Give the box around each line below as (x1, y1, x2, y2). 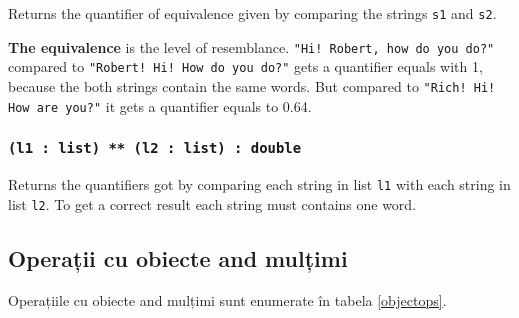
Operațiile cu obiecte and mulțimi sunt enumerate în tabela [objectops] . (8, 289, 447, 310)
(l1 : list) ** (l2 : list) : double (8, 140, 302, 157)
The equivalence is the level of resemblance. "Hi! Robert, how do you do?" (8, 36, 495, 57)
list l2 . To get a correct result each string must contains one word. (8, 193, 417, 214)
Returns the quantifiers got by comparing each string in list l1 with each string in (8, 174, 511, 195)
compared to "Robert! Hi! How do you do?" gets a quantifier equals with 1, (8, 56, 483, 77)
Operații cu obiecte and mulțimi (8, 242, 348, 273)
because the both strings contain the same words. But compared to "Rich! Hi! (8, 75, 496, 96)
